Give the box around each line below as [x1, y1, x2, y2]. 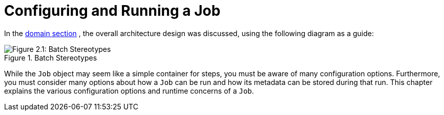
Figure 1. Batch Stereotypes [4, 53, 97, 62]
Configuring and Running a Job [4, 2, 221, 19]
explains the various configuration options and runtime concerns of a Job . [4, 86, 254, 95]
